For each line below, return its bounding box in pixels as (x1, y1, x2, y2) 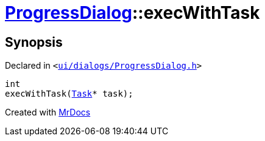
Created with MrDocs (5, 107, 91, 118)
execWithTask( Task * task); (5, 89, 133, 99)
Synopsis (5, 34, 63, 50)
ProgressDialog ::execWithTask (5, 2, 260, 23)
